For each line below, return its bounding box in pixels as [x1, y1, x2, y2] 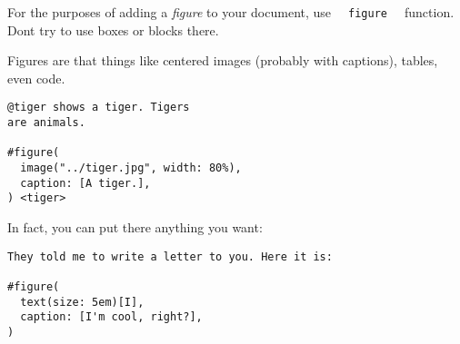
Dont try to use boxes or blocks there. [7, 20, 219, 39]
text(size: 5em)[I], [20, 295, 145, 309]
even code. [7, 68, 65, 87]
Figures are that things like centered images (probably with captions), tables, [7, 51, 438, 70]
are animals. [7, 116, 85, 130]
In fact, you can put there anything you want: [7, 218, 263, 237]
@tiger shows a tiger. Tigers [7, 101, 190, 114]
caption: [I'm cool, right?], [20, 310, 203, 324]
